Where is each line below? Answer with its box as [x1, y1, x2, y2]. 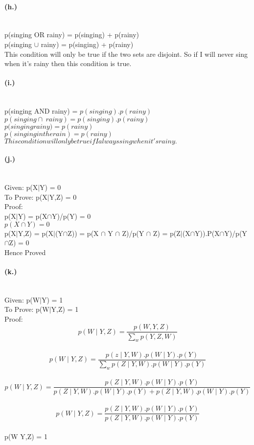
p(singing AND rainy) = [4, 106, 78, 116]
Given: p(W [4, 294, 40, 304]
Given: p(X [4, 182, 38, 192]
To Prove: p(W [4, 304, 49, 314]
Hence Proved [4, 247, 46, 257]
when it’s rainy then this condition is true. [4, 58, 132, 69]
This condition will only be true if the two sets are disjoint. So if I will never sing [4, 48, 248, 59]
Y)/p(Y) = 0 [51, 211, 91, 221]
